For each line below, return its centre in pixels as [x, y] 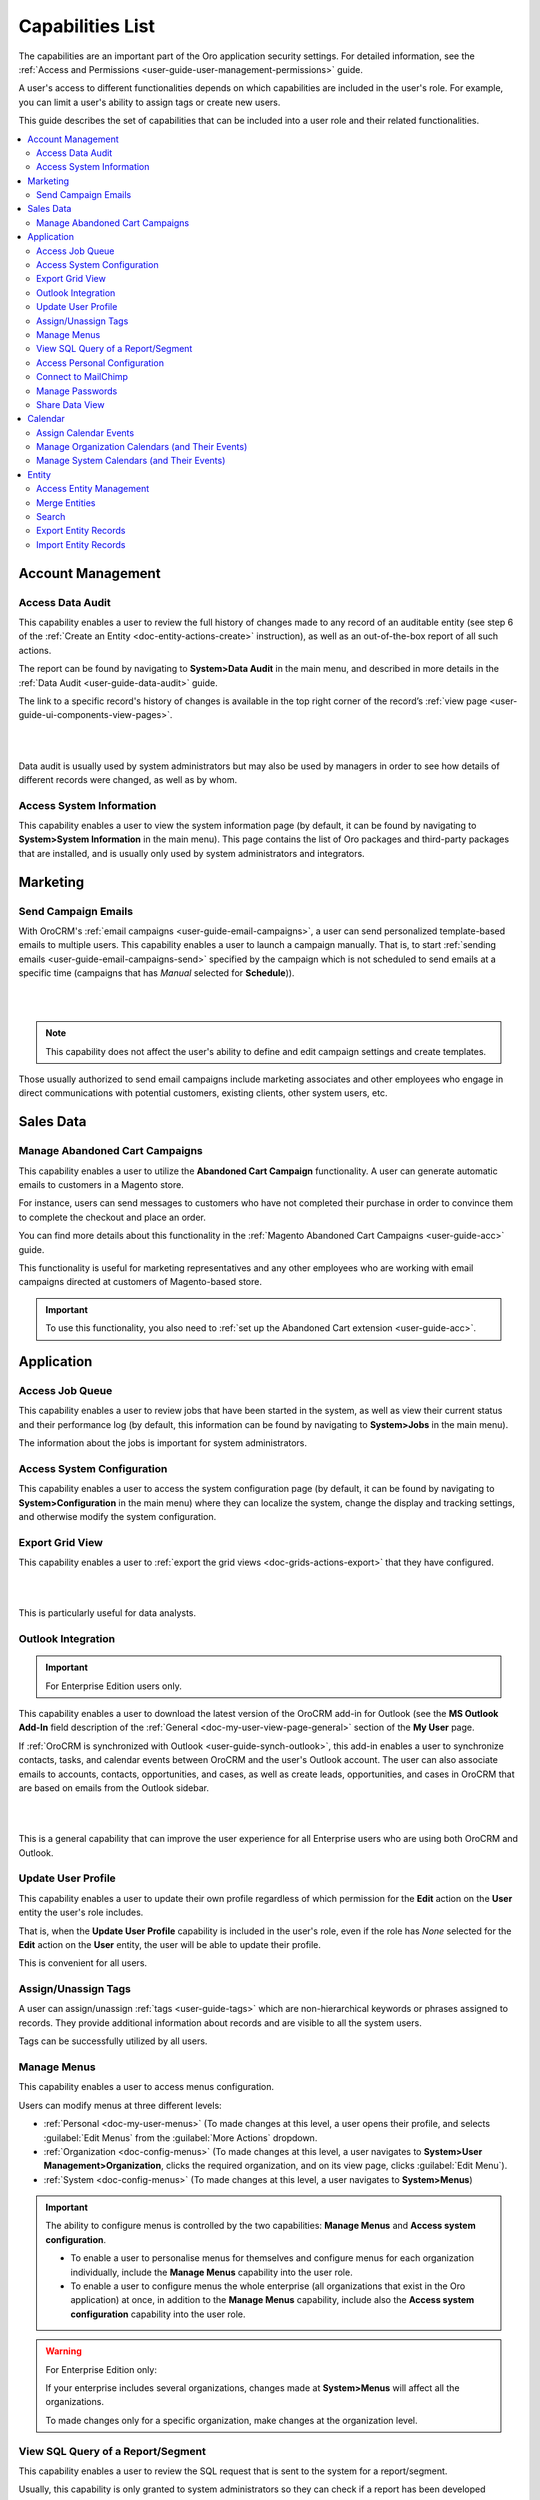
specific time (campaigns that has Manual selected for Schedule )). [156, 973]
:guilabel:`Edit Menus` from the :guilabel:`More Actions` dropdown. [180, 2137]
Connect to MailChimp [82, 377]
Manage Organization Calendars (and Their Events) [142, 447]
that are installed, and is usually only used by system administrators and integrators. [191, 853]
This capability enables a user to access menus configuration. [146, 2087]
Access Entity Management [93, 489]
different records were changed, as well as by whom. [128, 779]
